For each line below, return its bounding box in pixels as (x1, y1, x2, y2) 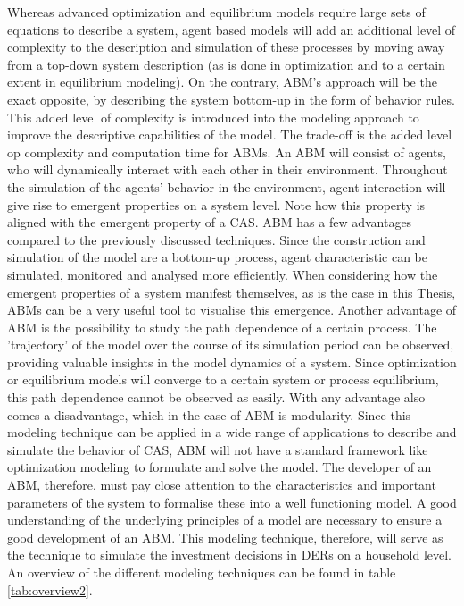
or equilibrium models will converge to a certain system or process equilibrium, (7, 370, 439, 389)
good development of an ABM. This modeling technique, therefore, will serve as (7, 527, 443, 546)
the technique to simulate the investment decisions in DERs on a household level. (7, 545, 452, 564)
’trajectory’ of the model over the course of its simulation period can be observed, (7, 335, 454, 354)
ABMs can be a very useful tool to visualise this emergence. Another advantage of (7, 300, 457, 319)
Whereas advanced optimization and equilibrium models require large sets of (7, 3, 426, 21)
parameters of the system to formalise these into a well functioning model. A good (7, 492, 457, 511)
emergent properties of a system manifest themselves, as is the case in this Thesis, (7, 282, 456, 301)
